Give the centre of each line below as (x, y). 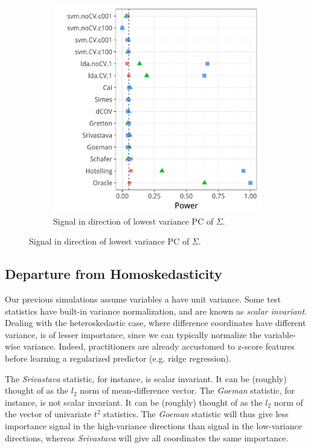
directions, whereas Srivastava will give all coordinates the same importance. (147, 437)
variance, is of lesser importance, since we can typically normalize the (133, 334)
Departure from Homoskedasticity (114, 274)
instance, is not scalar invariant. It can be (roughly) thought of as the (134, 402)
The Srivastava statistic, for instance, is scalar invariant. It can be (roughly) (146, 378)
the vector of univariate (48, 414)
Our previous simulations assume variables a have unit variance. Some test (143, 299)
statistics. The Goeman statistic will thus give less (196, 414)
